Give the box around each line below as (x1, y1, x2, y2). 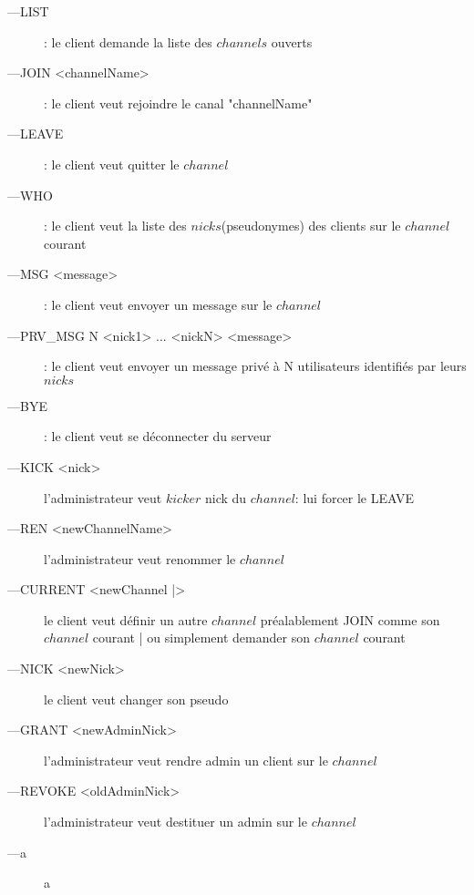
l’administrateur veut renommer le (44, 549, 236, 568)
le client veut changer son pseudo (44, 689, 229, 708)
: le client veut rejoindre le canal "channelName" (44, 93, 313, 112)
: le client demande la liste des (44, 32, 212, 51)
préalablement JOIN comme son (260, 610, 440, 629)
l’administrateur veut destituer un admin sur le (44, 812, 307, 831)
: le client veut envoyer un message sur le (44, 294, 273, 314)
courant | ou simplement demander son (92, 628, 310, 647)
